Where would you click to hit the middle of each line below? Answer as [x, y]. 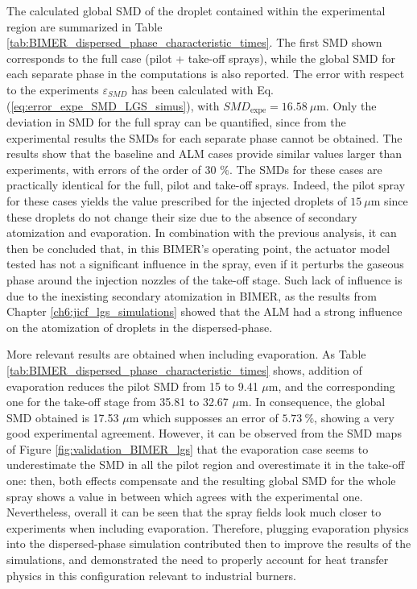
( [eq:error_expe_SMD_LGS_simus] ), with [113, 105]
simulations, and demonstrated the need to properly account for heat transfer [198, 560]
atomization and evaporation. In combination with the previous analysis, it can [202, 232]
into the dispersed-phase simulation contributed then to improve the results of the [209, 543]
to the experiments [53, 89]
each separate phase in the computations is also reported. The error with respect [206, 74]
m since [389, 200]
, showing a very [354, 417]
